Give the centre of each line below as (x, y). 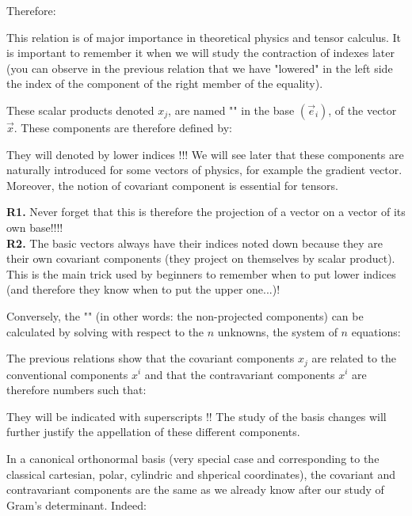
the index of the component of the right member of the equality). (165, 83)
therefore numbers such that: (76, 390)
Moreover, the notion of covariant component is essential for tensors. (173, 185)
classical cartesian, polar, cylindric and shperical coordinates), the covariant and (201, 474)
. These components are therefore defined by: (123, 127)
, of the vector (362, 110)
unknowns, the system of (277, 331)
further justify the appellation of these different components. (153, 432)
